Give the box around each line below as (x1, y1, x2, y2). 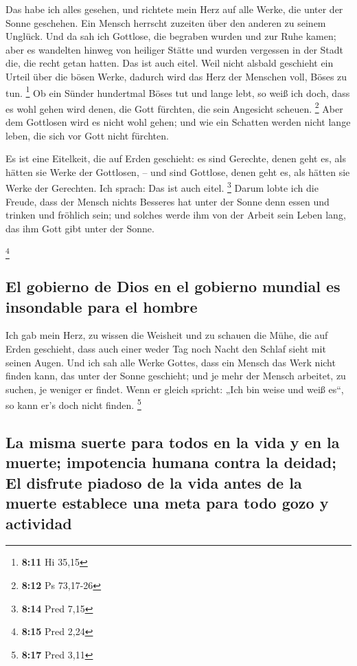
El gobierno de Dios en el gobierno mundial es (5, 276, 341, 297)
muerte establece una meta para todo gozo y (5, 492, 329, 513)
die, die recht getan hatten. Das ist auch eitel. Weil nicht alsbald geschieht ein (5, 56, 334, 70)
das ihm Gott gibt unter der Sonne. (5, 221, 154, 235)
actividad (5, 512, 72, 533)
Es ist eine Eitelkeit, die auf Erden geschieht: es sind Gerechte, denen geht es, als (5, 151, 346, 166)
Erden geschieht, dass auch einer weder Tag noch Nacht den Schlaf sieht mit (5, 341, 326, 355)
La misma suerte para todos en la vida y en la (5, 432, 340, 452)
